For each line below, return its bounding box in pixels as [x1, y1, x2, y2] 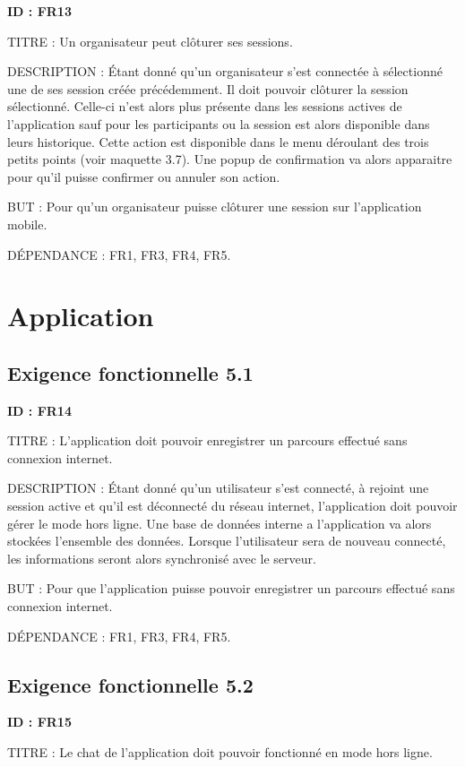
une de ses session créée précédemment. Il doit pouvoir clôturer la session [7, 79, 409, 98]
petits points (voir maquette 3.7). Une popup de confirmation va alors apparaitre [7, 150, 452, 168]
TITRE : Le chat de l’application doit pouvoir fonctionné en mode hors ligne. [7, 743, 433, 762]
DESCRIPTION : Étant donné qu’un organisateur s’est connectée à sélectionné [7, 62, 443, 81]
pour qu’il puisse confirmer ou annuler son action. [7, 167, 280, 185]
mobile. [7, 214, 47, 233]
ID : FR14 [7, 401, 72, 419]
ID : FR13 [7, 2, 72, 20]
